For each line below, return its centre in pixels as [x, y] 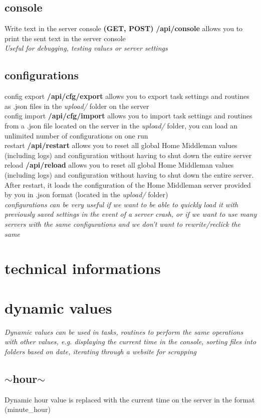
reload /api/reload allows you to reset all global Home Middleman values [119, 165]
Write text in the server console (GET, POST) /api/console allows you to [124, 28]
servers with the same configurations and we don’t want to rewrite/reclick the [122, 224]
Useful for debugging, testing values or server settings [86, 48]
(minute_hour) [28, 409]
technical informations [83, 268]
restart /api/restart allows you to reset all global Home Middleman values [121, 145]
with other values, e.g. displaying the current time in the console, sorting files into [130, 341]
